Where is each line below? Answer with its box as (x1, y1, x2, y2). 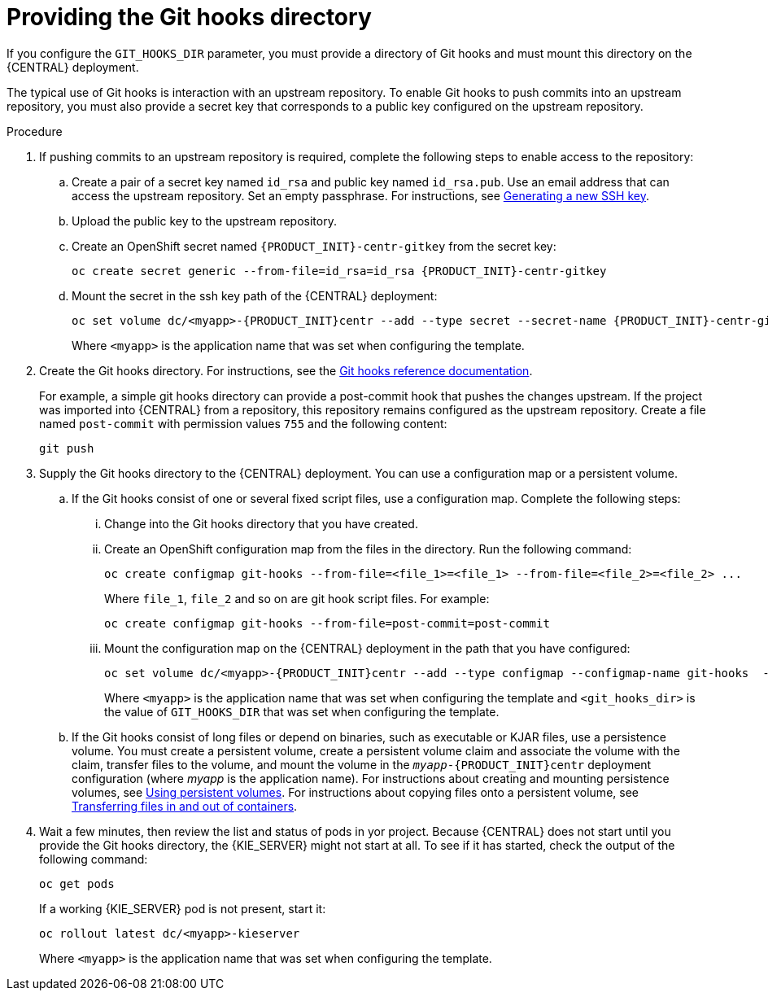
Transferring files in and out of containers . (72, 798, 298, 813)
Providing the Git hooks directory (7, 3, 372, 31)
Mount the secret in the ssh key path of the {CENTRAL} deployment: (72, 288, 438, 303)
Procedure (7, 124, 63, 138)
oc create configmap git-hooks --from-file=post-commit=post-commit (104, 616, 550, 630)
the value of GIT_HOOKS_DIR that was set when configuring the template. (104, 704, 500, 719)
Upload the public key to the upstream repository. (72, 213, 337, 228)
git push (39, 441, 94, 455)
